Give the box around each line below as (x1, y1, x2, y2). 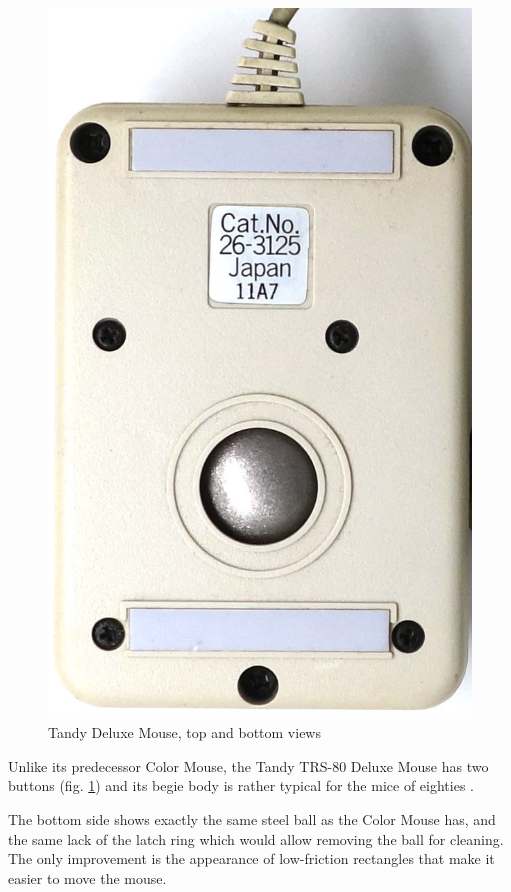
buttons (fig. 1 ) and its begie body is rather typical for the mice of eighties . (8, 775, 474, 796)
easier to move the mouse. (8, 867, 167, 888)
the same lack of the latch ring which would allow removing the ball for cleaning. (8, 828, 504, 849)
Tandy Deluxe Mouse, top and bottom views (48, 722, 321, 743)
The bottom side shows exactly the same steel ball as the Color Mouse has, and (8, 808, 496, 829)
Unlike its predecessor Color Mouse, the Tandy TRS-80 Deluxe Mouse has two (8, 755, 489, 776)
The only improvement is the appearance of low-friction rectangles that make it (8, 848, 495, 869)
